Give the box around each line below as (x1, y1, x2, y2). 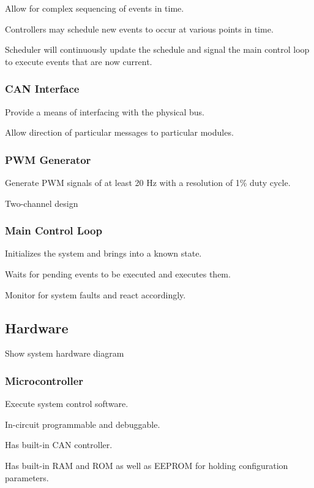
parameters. (5, 471, 49, 484)
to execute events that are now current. (5, 55, 152, 68)
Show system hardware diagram (5, 347, 124, 360)
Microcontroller (5, 373, 84, 388)
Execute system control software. (5, 397, 129, 410)
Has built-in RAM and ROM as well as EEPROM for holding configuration (5, 459, 288, 471)
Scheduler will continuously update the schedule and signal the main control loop (5, 43, 310, 56)
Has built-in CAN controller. (5, 438, 113, 451)
